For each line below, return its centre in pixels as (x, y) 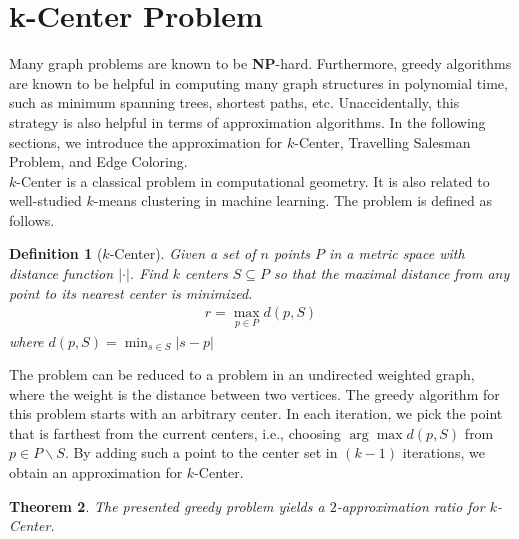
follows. (32, 219)
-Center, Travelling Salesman (382, 141)
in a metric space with (397, 253)
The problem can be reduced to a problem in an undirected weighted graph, (242, 374)
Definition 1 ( (56, 253)
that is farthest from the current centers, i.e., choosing (175, 432)
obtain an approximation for (96, 472)
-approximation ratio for (410, 505)
